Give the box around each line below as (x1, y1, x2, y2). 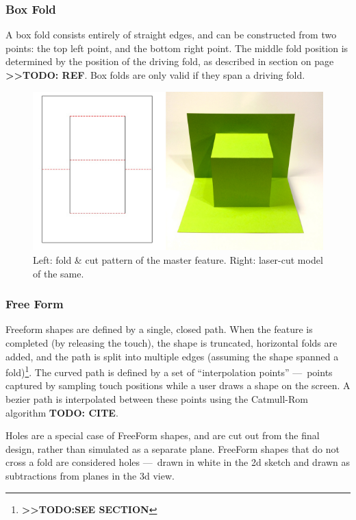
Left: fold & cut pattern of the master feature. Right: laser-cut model (33, 252, 323, 267)
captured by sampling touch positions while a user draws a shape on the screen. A (5, 378, 351, 393)
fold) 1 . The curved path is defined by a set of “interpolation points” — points (5, 363, 333, 379)
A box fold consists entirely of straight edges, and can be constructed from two (5, 27, 337, 42)
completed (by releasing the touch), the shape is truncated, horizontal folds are (5, 335, 338, 349)
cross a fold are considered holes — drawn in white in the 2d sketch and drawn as (5, 455, 351, 469)
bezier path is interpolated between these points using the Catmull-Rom (5, 392, 308, 406)
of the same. (33, 266, 84, 280)
